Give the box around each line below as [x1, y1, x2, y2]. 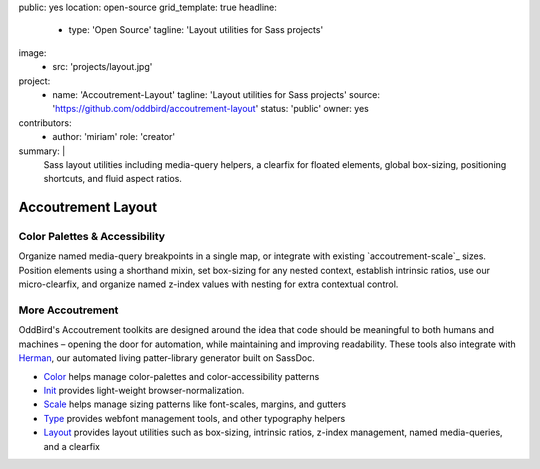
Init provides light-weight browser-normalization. [43, 384, 245, 396]
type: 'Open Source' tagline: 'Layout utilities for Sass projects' [68, 24, 324, 36]
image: [18, 46, 47, 59]
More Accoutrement [18, 303, 119, 317]
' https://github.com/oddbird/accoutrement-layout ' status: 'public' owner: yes [52, 103, 369, 115]
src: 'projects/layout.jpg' [52, 61, 153, 73]
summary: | [18, 145, 66, 157]
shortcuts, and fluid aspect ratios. [43, 173, 182, 185]
